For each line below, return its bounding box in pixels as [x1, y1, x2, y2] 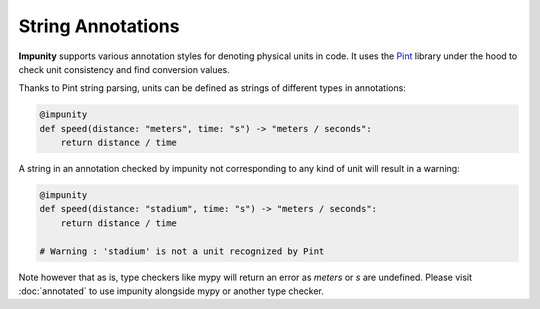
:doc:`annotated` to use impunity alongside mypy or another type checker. [18, 285, 324, 297]
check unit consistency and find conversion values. [18, 63, 230, 75]
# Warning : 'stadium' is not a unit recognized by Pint [39, 245, 325, 257]
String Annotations [18, 15, 180, 37]
